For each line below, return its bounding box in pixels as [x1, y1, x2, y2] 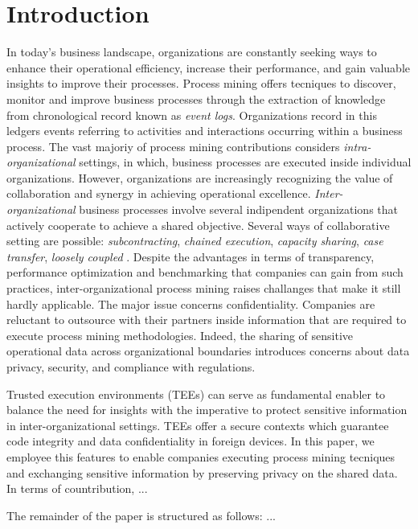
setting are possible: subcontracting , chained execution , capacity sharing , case [6, 232, 383, 249]
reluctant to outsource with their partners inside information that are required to [6, 311, 407, 328]
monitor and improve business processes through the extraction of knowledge [6, 90, 386, 107]
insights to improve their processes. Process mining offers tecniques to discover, [6, 75, 396, 92]
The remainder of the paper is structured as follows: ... [6, 506, 276, 523]
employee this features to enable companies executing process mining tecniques [6, 448, 395, 465]
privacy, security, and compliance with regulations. [6, 359, 256, 375]
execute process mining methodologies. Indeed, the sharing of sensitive [6, 326, 354, 343]
